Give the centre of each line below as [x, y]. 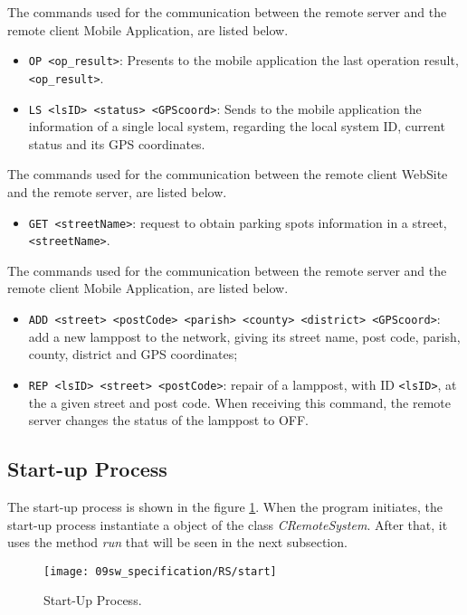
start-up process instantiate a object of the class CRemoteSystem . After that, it [228, 524]
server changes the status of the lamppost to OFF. [169, 420]
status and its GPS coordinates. [117, 143]
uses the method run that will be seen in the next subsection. [177, 542]
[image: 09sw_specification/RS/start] [160, 571]
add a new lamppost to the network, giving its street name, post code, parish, [244, 336]
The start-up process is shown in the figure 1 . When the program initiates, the [225, 506]
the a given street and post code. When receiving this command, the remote [239, 402]
